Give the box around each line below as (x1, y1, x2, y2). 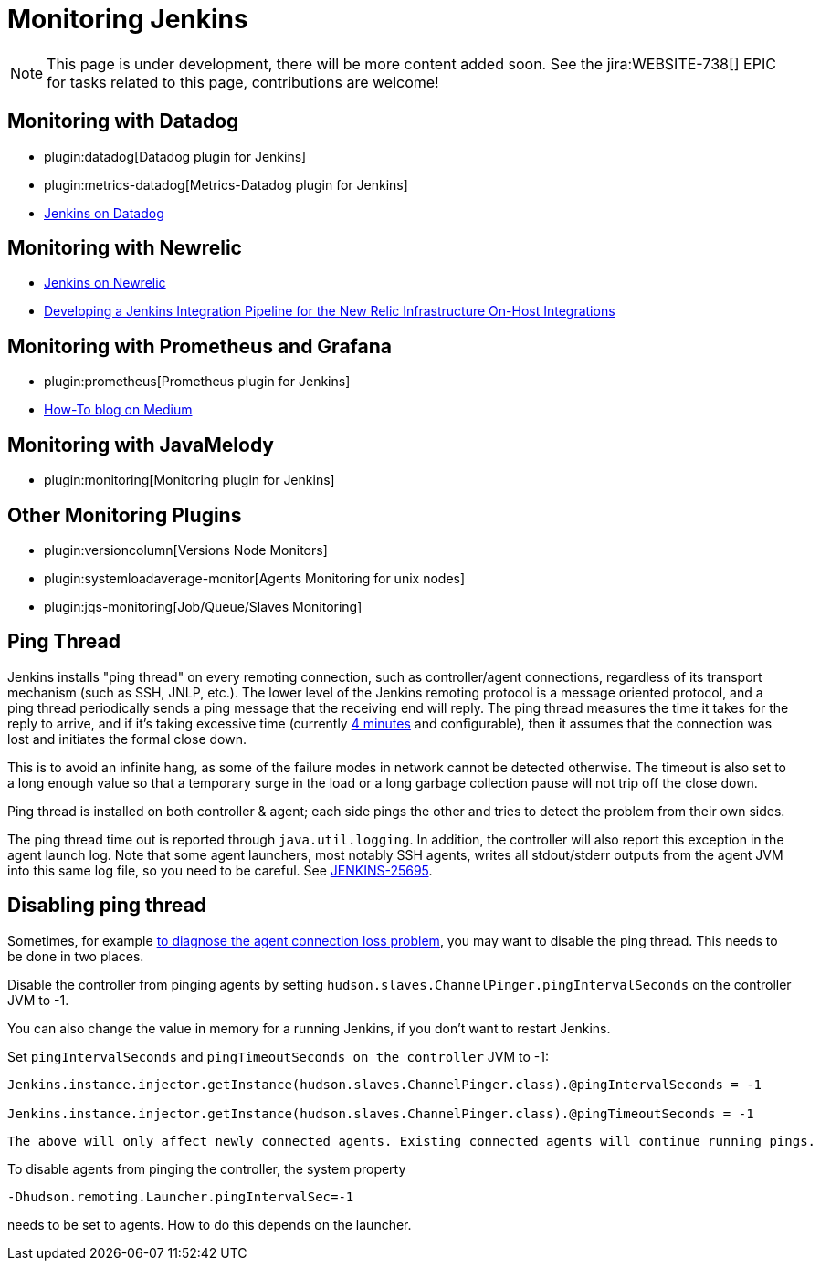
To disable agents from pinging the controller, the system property (7, 1160, 406, 1177)
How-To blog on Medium (44, 402, 193, 418)
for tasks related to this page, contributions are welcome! (47, 72, 439, 91)
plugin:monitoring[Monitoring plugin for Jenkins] (44, 472, 335, 488)
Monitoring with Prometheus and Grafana (7, 334, 392, 358)
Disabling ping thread (7, 894, 206, 917)
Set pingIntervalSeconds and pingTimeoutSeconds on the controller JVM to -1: (7, 1048, 549, 1064)
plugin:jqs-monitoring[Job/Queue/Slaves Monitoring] (44, 598, 363, 614)
